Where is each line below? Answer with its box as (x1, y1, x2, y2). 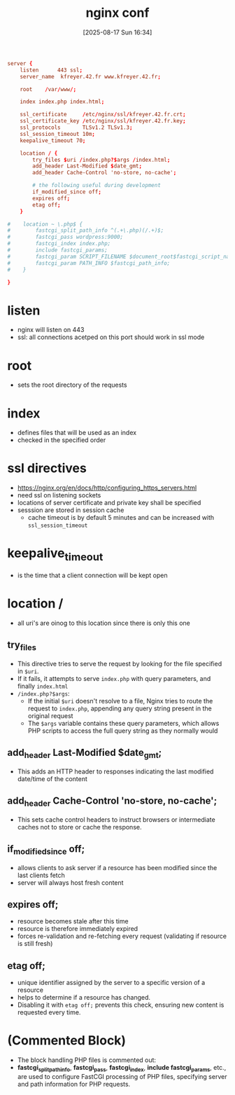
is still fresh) (17, 939, 53, 948)
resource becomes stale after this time (17, 917, 129, 925)
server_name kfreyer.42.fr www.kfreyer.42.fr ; (20, 73, 161, 80)
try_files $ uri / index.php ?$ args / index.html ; (32, 156, 171, 163)
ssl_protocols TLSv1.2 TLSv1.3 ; (20, 124, 133, 131)
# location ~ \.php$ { (7, 221, 83, 228)
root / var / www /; (20, 85, 77, 92)
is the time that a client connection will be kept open (17, 571, 168, 579)
